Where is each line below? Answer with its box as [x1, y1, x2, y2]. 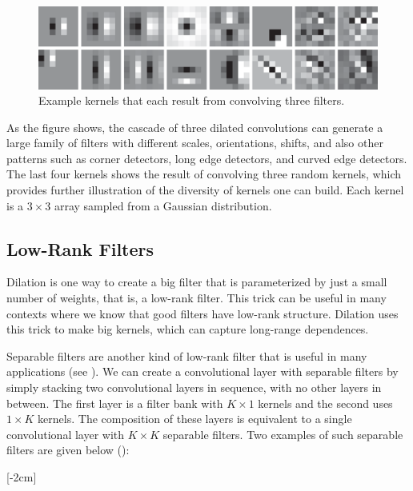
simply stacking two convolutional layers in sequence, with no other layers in [6, 379, 382, 396]
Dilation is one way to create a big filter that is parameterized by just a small [6, 273, 387, 290]
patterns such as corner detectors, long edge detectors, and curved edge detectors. [6, 150, 407, 166]
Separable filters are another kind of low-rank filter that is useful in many [6, 347, 367, 364]
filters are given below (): [6, 441, 130, 458]
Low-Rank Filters [6, 236, 154, 261]
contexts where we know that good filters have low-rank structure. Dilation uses [6, 305, 399, 321]
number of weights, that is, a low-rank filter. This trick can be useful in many [6, 289, 387, 306]
